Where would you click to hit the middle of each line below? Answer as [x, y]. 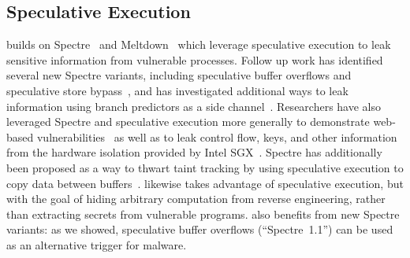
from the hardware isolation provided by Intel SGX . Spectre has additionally [194, 152]
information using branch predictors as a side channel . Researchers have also [194, 106]
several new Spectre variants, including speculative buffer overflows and [179, 75]
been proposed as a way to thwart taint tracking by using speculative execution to [205, 167]
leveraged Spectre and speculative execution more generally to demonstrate [188, 122]
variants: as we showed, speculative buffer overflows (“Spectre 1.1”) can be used [200, 229]
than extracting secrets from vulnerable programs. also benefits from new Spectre [203, 214]
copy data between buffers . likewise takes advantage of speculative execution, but [205, 183]
